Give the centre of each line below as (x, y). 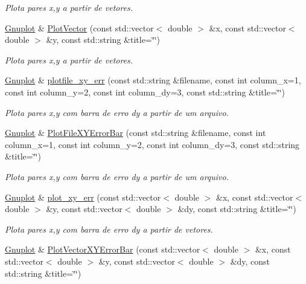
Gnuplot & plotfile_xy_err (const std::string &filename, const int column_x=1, (153, 80)
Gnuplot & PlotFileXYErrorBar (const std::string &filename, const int (135, 133)
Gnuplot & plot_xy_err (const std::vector (83, 197)
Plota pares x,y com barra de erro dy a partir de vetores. (109, 229)
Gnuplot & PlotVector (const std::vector (79, 27)
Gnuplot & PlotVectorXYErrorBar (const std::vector (103, 249)
